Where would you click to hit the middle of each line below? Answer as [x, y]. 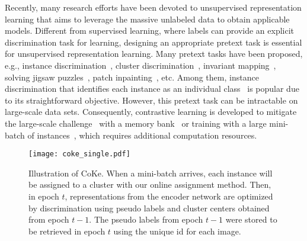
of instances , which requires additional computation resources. [142, 135]
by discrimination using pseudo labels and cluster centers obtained [149, 208]
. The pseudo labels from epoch [146, 219]
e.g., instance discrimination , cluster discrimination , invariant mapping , [140, 65]
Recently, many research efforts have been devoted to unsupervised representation [153, 7]
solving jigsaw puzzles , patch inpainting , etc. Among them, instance [132, 77]
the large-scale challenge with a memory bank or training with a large [136, 123]
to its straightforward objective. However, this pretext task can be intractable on [151, 100]
